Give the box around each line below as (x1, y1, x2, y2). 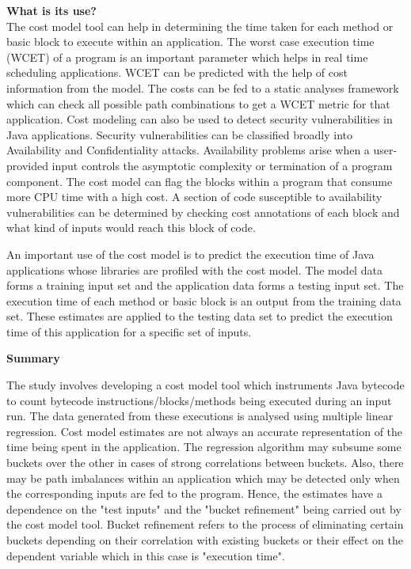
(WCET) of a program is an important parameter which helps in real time (6, 48, 368, 65)
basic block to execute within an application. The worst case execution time (6, 33, 375, 50)
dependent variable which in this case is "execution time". (6, 547, 285, 563)
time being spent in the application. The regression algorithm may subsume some (6, 438, 401, 455)
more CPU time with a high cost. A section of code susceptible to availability (6, 188, 382, 205)
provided (6, 157, 48, 173)
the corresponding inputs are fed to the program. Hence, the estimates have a (6, 485, 382, 502)
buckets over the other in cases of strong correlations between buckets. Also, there (6, 454, 404, 471)
